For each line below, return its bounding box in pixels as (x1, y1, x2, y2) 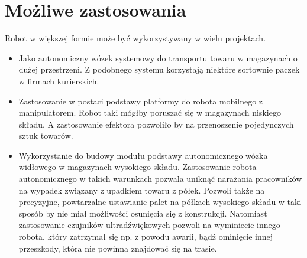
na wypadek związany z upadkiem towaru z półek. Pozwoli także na (18, 184, 265, 196)
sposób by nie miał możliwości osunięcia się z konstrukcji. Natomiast (18, 207, 267, 219)
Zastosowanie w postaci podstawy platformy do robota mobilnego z (18, 94, 263, 107)
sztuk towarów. (18, 129, 73, 142)
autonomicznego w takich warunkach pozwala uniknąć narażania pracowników (18, 172, 302, 185)
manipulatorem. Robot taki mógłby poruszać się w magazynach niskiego (18, 106, 281, 119)
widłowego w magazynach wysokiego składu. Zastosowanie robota (18, 161, 257, 173)
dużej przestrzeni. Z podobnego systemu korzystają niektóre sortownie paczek (18, 63, 300, 76)
